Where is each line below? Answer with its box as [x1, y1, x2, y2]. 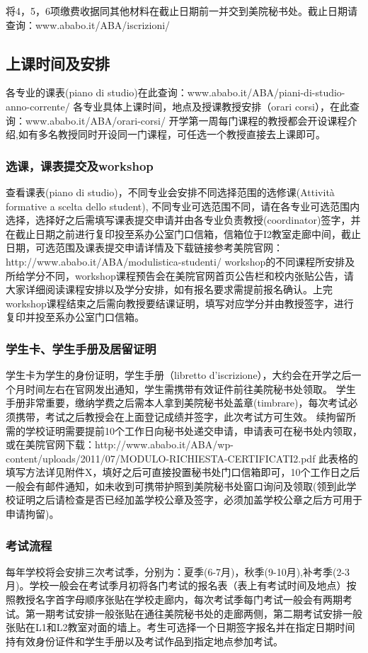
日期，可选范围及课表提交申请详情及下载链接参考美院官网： [6, 240, 283, 255]
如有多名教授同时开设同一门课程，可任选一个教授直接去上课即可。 [18, 127, 326, 142]
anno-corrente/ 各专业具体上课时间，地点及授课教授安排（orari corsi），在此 [6, 98, 350, 113]
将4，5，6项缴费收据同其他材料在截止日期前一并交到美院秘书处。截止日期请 [6, 4, 357, 18]
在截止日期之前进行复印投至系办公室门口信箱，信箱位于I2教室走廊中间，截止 [6, 226, 362, 241]
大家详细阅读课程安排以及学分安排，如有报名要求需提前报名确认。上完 [6, 282, 333, 297]
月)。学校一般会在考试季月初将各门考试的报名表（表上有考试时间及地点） [6, 578, 347, 593]
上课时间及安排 [6, 52, 110, 74]
